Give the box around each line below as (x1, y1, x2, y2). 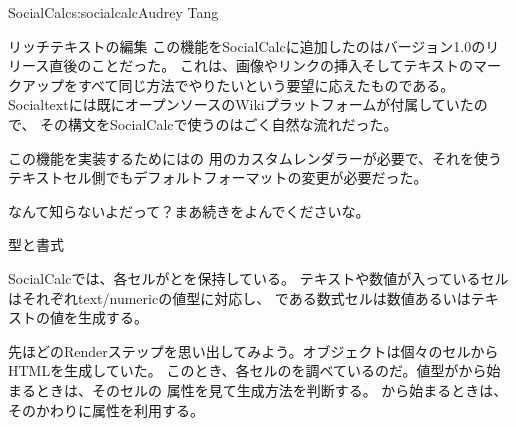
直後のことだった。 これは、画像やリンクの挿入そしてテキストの (49, 55, 474, 76)
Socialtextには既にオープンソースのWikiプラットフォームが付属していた (8, 94, 474, 115)
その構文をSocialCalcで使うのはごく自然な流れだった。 (40, 113, 398, 134)
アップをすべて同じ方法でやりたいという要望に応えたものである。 (21, 74, 455, 95)
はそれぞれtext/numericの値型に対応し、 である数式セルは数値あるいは (8, 287, 471, 308)
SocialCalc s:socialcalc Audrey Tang (8, 2, 219, 22)
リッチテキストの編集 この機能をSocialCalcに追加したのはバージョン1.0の (8, 35, 486, 56)
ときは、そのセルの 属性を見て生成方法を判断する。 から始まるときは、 (35, 379, 508, 400)
